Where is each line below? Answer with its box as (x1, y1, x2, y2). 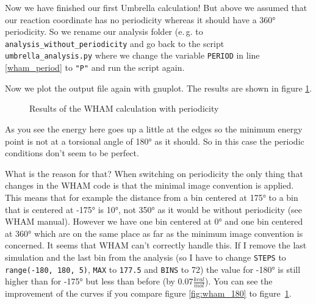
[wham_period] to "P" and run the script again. (5, 61, 185, 74)
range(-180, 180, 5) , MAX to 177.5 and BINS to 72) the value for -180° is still (5, 262, 301, 275)
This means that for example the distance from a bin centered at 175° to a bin (5, 190, 298, 203)
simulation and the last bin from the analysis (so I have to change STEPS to (5, 250, 286, 263)
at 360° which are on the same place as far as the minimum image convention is (5, 226, 303, 239)
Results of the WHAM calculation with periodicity (29, 102, 219, 115)
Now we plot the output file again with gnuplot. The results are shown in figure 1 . (5, 81, 312, 94)
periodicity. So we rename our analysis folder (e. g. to (5, 25, 203, 38)
